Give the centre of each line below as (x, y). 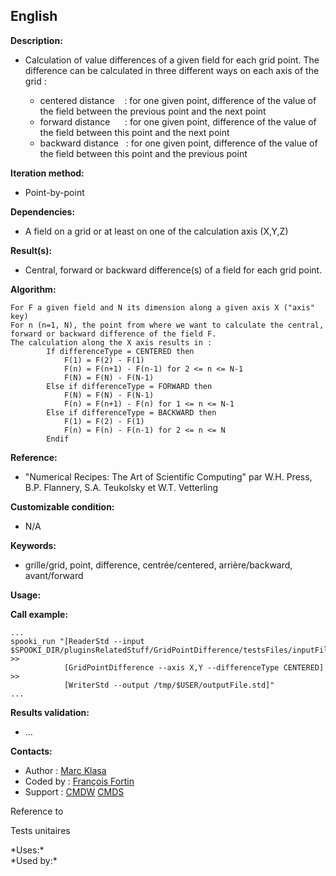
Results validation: (50, 712)
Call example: (39, 614)
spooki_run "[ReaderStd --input (77, 641)
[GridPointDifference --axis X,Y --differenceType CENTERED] (194, 667)
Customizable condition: (62, 506)
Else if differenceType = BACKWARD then (131, 412)
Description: (36, 40)
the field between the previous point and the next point (153, 111)
